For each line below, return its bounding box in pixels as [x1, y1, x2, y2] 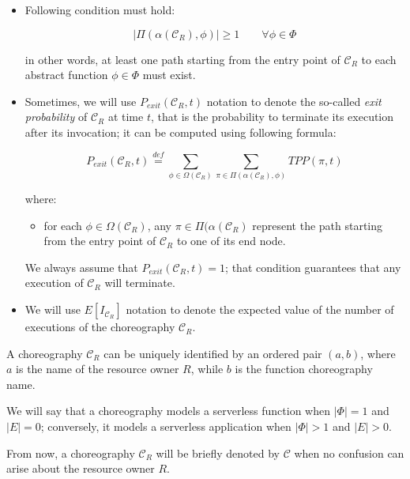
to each [361, 51, 397, 67]
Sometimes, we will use [24, 92, 137, 109]
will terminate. [104, 274, 175, 291]
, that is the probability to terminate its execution [150, 108, 394, 125]
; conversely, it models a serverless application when [40, 418, 292, 435]
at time [107, 108, 144, 125]
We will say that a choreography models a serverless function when [6, 402, 331, 419]
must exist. [142, 66, 196, 83]
